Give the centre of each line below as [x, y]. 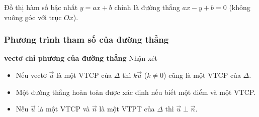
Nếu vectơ [31, 75]
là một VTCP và [64, 109]
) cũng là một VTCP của [202, 75]
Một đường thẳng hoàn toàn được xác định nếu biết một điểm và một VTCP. [136, 92]
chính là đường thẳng [147, 7]
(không [240, 7]
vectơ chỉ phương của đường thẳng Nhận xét [81, 58]
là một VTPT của [127, 109]
